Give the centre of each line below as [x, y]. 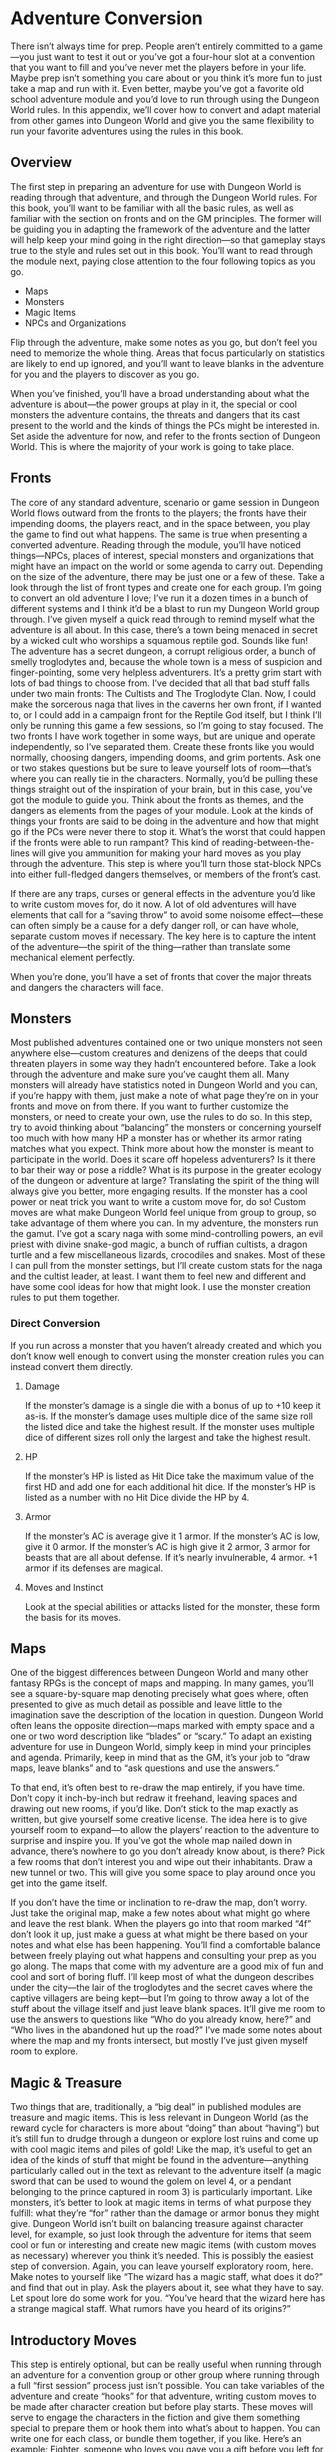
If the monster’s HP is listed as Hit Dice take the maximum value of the [169, 1476]
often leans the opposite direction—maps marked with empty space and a [162, 1726]
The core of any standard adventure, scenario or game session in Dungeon [165, 502]
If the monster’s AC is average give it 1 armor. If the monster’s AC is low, [172, 1536]
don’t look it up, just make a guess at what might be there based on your [159, 1934]
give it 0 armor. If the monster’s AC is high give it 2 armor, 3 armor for [167, 1546]
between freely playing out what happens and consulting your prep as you [163, 1956]
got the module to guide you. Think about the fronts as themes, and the [157, 799]
